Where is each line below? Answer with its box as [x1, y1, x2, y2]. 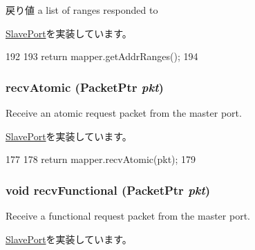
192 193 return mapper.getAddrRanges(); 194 [6, 49, 198, 64]
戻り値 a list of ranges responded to [6, 3, 158, 17]
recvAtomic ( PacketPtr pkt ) [6, 78, 164, 95]
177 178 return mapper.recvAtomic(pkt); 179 [6, 152, 196, 166]
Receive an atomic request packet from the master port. [6, 106, 242, 119]
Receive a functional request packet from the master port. [6, 209, 250, 222]
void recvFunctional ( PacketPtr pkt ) [6, 181, 211, 198]
